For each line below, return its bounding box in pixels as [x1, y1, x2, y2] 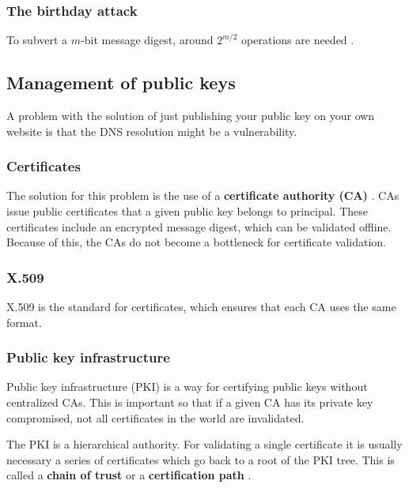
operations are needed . [241, 32, 354, 48]
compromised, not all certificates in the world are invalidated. [6, 409, 305, 426]
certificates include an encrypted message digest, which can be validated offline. [6, 218, 392, 235]
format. [6, 313, 42, 330]
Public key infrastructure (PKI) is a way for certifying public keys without [6, 378, 368, 395]
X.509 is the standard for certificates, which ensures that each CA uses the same [6, 298, 396, 315]
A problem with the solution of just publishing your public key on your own [6, 107, 375, 124]
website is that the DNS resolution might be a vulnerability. [6, 122, 297, 139]
